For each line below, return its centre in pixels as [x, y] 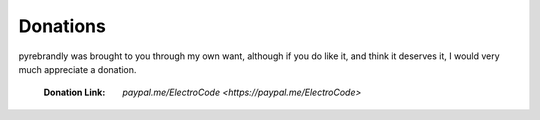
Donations [62, 26]
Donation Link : [74, 92]
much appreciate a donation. [77, 69]
